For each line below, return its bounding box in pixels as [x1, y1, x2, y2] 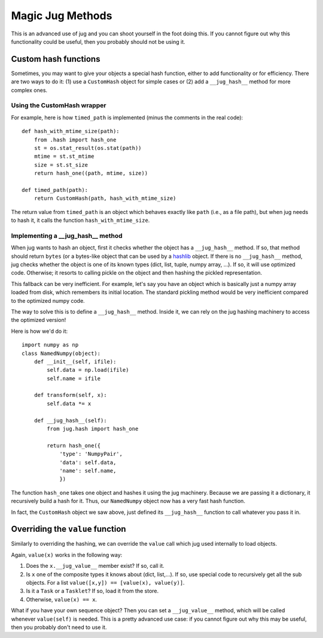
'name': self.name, [59, 467, 117, 474]
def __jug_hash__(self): [33, 417, 107, 424]
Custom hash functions [11, 54, 100, 64]
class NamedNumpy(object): [22, 350, 101, 357]
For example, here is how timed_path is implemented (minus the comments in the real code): [11, 114, 243, 121]
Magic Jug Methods [11, 9, 112, 22]
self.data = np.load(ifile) [47, 366, 129, 374]
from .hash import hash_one [33, 136, 117, 143]
